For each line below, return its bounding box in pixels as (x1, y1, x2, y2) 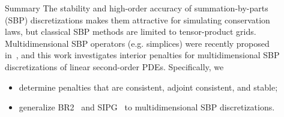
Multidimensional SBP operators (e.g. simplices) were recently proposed (5, 37, 270, 49)
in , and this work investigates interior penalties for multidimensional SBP (5, 49, 280, 61)
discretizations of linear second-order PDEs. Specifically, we (5, 60, 224, 73)
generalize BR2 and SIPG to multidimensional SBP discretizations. (19, 101, 275, 113)
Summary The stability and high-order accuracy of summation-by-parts (5, 2, 268, 14)
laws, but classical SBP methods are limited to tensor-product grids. (5, 25, 256, 38)
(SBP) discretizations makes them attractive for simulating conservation (5, 13, 270, 26)
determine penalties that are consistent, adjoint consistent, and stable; (19, 80, 278, 93)
